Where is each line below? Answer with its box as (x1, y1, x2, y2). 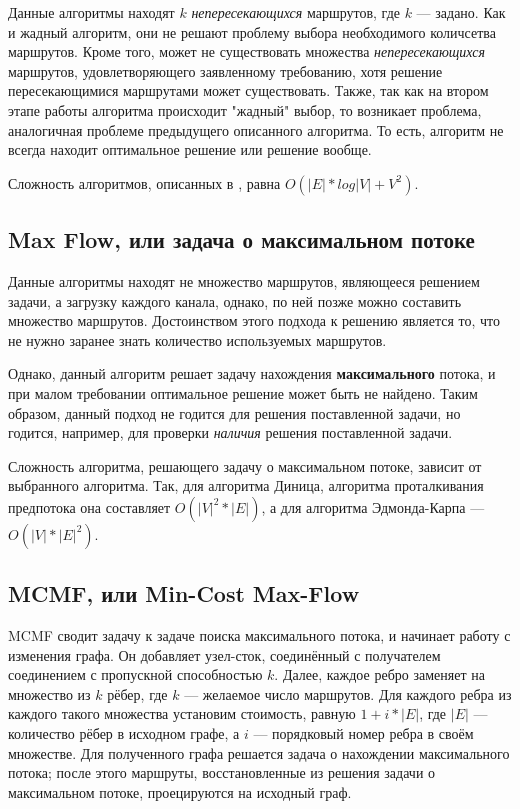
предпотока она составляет (8, 496, 171, 517)
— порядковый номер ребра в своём (253, 723, 474, 744)
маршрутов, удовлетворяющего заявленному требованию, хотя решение (8, 60, 443, 81)
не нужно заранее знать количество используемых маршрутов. (8, 329, 387, 350)
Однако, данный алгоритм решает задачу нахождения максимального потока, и (8, 363, 496, 384)
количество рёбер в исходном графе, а (8, 723, 240, 744)
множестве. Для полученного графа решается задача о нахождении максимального (8, 742, 510, 763)
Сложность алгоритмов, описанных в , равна (8, 172, 281, 193)
